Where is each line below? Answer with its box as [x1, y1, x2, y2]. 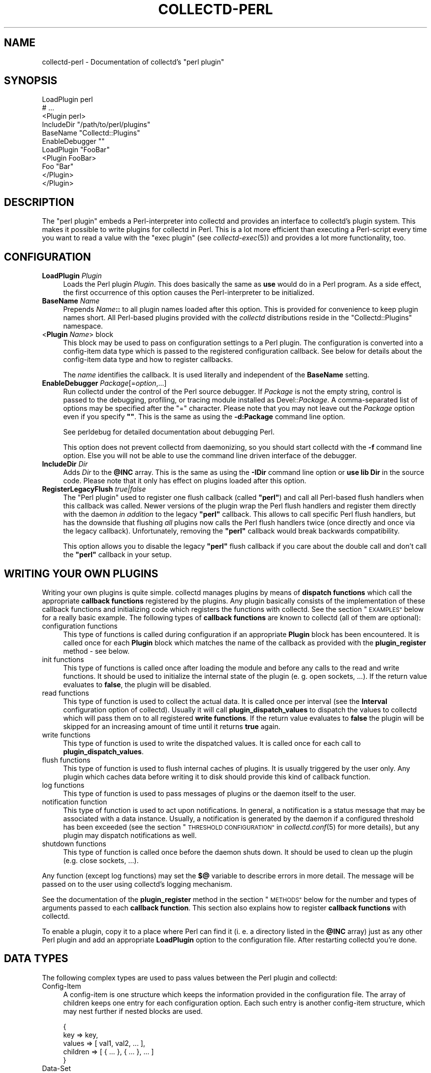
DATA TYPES [4, 952, 68, 965]
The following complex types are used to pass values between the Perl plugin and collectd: [42, 973, 338, 982]
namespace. [63, 322, 103, 331]
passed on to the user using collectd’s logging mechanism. [42, 879, 232, 888]
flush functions [42, 755, 91, 764]
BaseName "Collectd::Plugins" [42, 129, 140, 137]
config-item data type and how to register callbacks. [63, 355, 233, 364]
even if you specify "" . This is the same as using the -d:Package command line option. [63, 412, 345, 421]
